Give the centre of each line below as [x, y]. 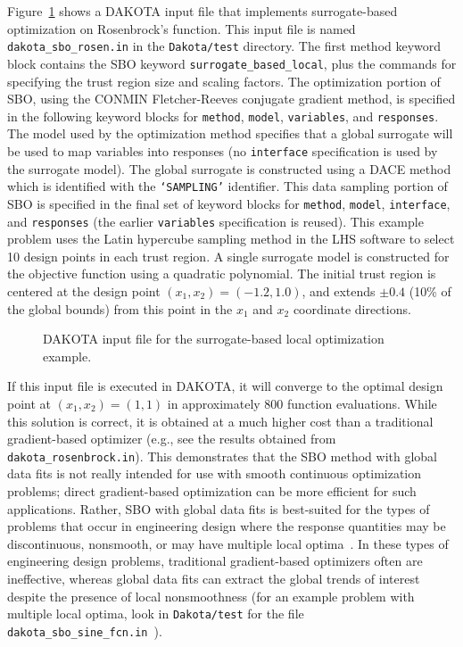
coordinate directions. [352, 308]
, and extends [339, 290]
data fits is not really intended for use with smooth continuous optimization [215, 473]
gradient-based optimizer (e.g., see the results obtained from [172, 439]
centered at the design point [84, 290]
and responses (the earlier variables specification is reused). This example [215, 221]
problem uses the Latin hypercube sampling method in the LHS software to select [231, 239]
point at [29, 403]
